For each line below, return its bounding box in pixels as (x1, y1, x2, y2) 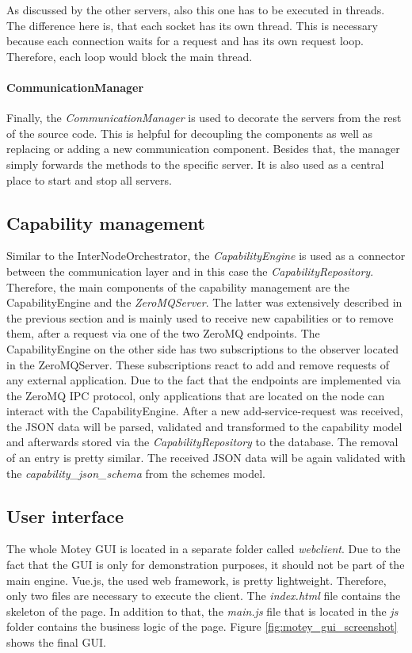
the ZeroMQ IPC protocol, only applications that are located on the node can (6, 387, 385, 403)
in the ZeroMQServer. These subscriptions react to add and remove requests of (6, 356, 389, 372)
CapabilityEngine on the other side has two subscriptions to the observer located (6, 340, 399, 357)
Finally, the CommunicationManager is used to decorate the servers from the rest (6, 109, 402, 126)
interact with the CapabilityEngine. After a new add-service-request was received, (6, 403, 403, 419)
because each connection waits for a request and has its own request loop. (6, 32, 364, 49)
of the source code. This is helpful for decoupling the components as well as (6, 124, 373, 141)
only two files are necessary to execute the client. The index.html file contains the (6, 587, 401, 604)
